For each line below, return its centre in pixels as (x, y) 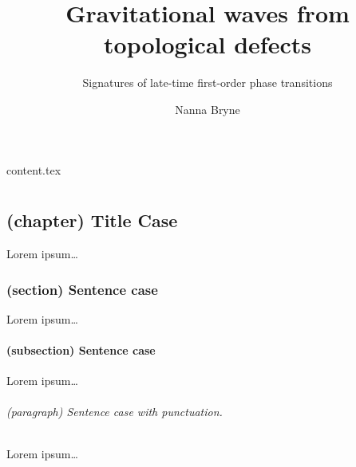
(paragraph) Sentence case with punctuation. (115, 412)
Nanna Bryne (208, 109)
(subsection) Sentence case (81, 350)
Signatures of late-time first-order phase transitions (208, 82)
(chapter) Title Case (92, 220)
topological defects (208, 44)
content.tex (34, 169)
